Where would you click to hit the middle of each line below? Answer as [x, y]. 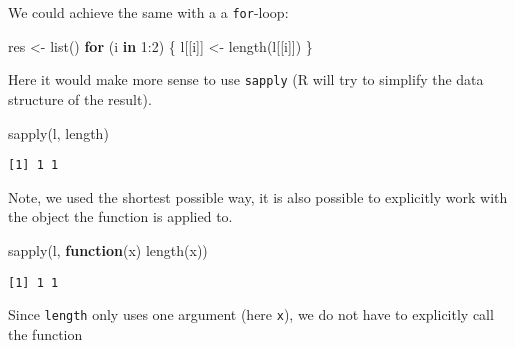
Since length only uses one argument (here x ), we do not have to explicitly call [251, 314]
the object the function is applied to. [120, 216]
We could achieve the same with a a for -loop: [148, 12]
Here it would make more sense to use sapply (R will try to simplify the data [246, 79]
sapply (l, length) [58, 132]
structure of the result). [80, 98]
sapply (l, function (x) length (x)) [108, 249]
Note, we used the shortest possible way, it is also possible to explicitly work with [258, 196]
